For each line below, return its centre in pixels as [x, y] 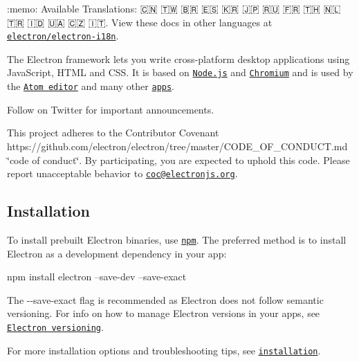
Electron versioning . [55, 327]
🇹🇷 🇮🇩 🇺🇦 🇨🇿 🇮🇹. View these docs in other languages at [140, 22]
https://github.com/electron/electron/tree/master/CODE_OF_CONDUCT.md [177, 146]
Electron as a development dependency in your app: [117, 253]
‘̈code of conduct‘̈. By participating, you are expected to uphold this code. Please [178, 160]
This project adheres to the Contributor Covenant [113, 133]
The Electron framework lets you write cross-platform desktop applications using [178, 58]
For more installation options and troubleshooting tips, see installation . [164, 350]
